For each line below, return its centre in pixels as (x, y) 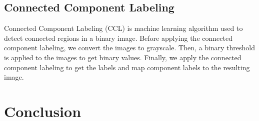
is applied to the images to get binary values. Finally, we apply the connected (123, 57)
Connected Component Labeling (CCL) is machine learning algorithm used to (123, 28)
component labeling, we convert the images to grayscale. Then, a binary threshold (130, 48)
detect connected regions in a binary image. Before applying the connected (118, 38)
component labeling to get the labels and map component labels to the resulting (127, 67)
